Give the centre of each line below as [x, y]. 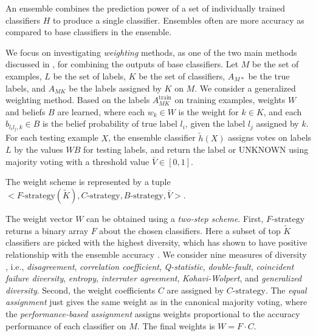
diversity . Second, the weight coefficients [81, 290]
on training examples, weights [230, 100]
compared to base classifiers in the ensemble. [89, 32]
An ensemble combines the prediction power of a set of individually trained [146, 8]
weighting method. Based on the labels [78, 100]
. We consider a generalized [245, 88]
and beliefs [26, 111]
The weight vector [39, 219]
